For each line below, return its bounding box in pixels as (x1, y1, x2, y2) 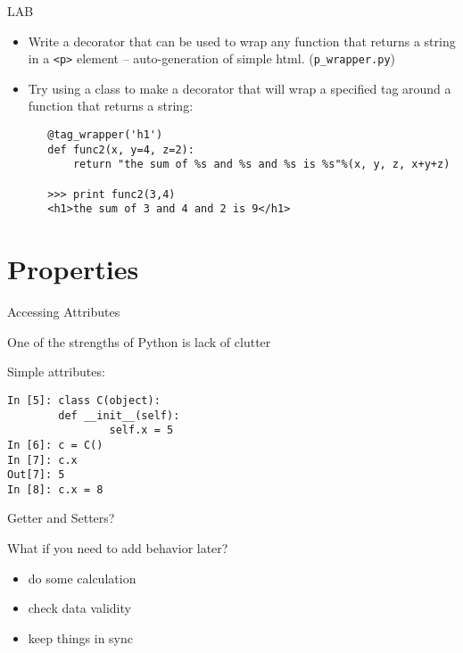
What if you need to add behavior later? (7, 539, 228, 558)
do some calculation (28, 568, 136, 587)
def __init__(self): (58, 409, 180, 422)
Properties (7, 251, 139, 287)
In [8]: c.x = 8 (7, 483, 103, 496)
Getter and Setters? (7, 508, 115, 527)
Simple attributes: (7, 362, 105, 381)
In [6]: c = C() (7, 438, 103, 451)
